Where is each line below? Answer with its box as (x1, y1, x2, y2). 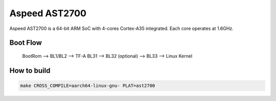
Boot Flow (9, 39, 42, 47)
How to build (9, 66, 51, 75)
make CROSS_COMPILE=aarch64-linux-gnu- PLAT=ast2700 (20, 83, 155, 88)
